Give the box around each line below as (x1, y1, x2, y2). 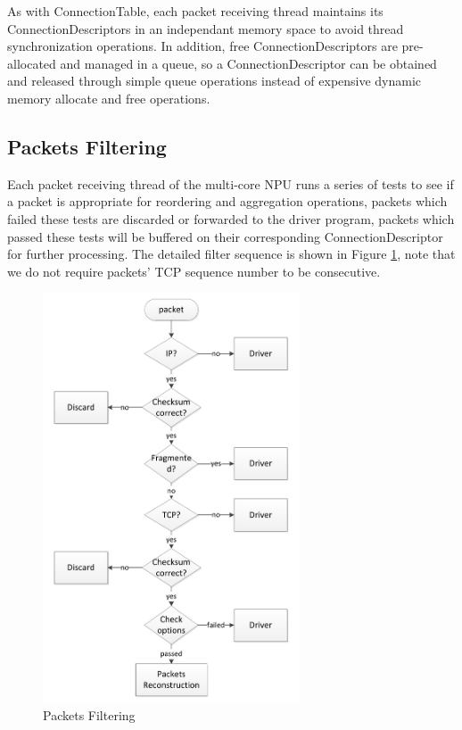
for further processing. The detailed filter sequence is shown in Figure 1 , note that (7, 245, 456, 263)
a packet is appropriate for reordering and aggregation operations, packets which (7, 192, 448, 211)
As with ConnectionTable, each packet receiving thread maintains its (7, 2, 384, 20)
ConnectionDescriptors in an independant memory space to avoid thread (7, 19, 404, 37)
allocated (7, 54, 56, 72)
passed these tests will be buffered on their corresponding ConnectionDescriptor (7, 227, 443, 245)
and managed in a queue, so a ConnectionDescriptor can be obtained (60, 54, 437, 72)
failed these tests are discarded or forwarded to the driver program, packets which (7, 209, 455, 228)
